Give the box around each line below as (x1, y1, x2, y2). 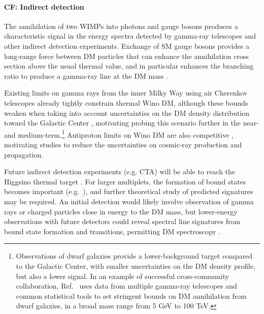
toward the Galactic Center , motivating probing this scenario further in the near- (4, 117, 259, 128)
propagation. (4, 149, 44, 160)
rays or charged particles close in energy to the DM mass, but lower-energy (4, 206, 238, 216)
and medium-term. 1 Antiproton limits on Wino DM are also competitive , (4, 128, 234, 140)
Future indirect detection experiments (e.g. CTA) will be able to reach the (4, 166, 236, 177)
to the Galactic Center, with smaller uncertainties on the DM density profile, (16, 260, 256, 271)
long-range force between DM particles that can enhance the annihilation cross (4, 50, 249, 61)
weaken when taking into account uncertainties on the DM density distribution (4, 107, 250, 118)
